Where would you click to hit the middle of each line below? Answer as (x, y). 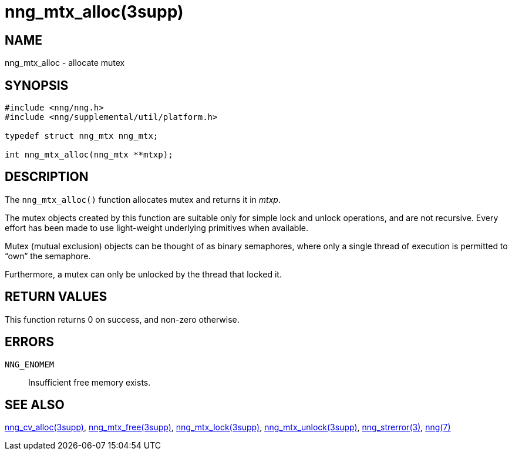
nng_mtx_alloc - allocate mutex (65, 63)
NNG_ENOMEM (30, 364)
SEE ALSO (35, 404)
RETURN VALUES (56, 297)
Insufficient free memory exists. (90, 382)
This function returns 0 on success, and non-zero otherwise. (122, 319)
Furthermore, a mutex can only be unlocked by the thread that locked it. (143, 274)
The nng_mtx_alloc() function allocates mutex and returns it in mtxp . (143, 199)
